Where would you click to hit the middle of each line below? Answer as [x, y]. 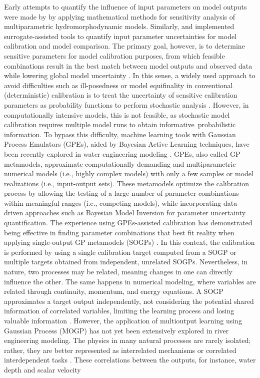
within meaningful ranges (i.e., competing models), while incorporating [113, 203]
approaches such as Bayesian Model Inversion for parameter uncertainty [135, 213]
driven [14, 213]
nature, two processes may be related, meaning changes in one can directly [118, 272]
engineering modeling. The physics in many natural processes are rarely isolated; [127, 340]
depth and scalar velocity [42, 369]
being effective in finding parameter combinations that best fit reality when [119, 232]
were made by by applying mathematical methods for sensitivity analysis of [120, 16]
